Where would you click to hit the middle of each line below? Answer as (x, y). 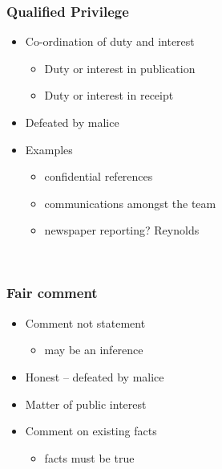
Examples (49, 149)
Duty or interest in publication (120, 68)
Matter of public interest (86, 404)
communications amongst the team (130, 203)
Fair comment (52, 293)
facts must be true (89, 457)
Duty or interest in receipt (109, 95)
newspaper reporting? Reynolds (122, 230)
